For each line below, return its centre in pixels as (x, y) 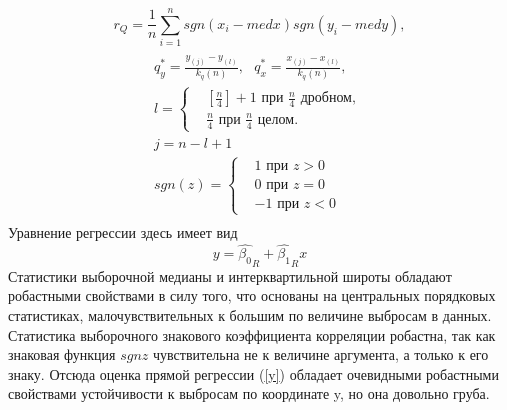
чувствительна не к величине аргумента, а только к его (321, 354)
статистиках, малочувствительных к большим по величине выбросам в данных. (250, 315)
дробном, (328, 98)
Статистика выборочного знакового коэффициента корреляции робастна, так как (252, 334)
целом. (278, 119)
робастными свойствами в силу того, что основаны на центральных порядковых (252, 295)
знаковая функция (62, 354)
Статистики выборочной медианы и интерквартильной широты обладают (230, 275)
